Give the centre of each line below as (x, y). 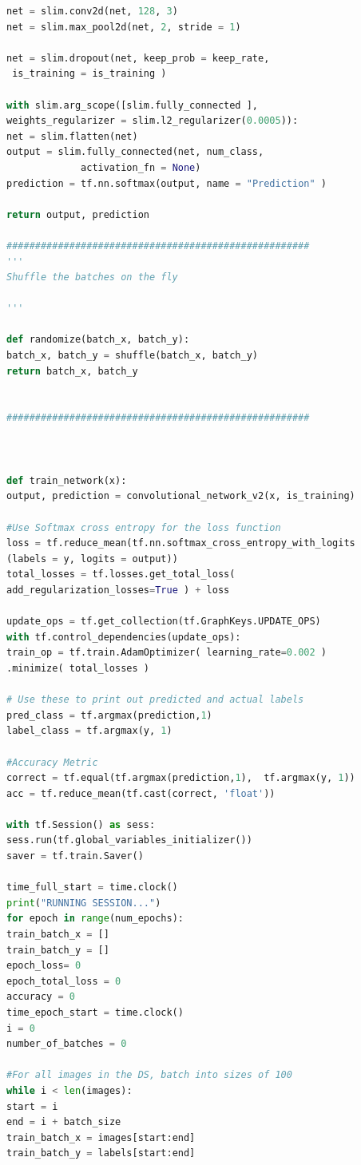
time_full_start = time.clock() (92, 888)
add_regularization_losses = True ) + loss (118, 590)
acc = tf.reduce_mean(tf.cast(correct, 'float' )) (141, 793)
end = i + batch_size (64, 1122)
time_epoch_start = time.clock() (95, 1012)
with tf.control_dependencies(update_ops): (124, 637)
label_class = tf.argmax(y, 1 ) (89, 731)
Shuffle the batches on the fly (92, 277)
